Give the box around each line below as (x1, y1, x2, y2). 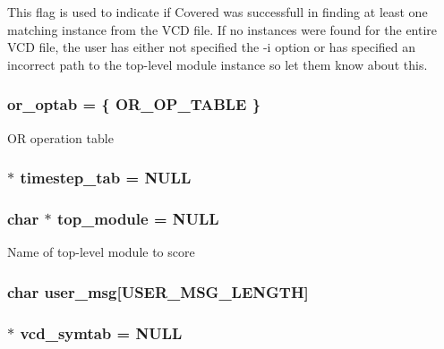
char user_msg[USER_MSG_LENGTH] (7, 280, 309, 302)
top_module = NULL (56, 207, 219, 229)
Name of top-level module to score (7, 243, 195, 261)
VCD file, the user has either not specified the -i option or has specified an (7, 38, 416, 56)
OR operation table (7, 128, 114, 147)
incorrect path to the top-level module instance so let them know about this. (7, 55, 428, 73)
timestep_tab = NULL (20, 166, 192, 189)
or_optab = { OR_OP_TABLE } (7, 93, 261, 115)
